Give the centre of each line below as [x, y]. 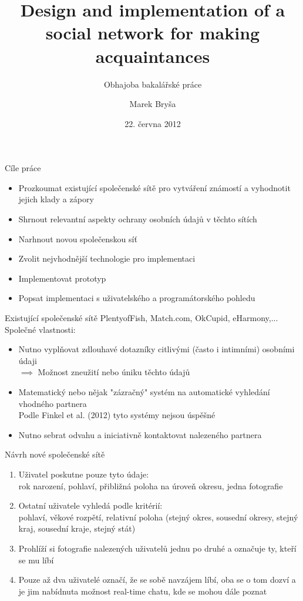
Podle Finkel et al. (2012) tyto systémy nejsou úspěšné [117, 415]
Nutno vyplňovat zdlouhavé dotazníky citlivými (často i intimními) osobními [156, 349]
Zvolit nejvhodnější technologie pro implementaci [107, 258]
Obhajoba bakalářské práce [153, 84]
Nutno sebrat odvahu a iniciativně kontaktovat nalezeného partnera [140, 434]
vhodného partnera [53, 403]
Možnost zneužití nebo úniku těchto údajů [114, 372]
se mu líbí [36, 560]
